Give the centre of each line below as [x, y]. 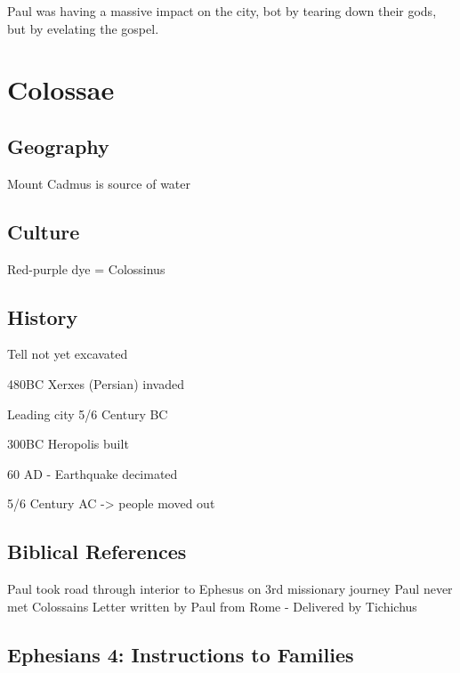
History [43, 316]
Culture [44, 231]
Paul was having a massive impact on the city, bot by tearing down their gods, [222, 11]
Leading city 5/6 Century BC [88, 414]
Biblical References [97, 551]
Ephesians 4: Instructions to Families [181, 654]
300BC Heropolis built [68, 444]
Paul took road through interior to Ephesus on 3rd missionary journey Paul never [230, 589]
